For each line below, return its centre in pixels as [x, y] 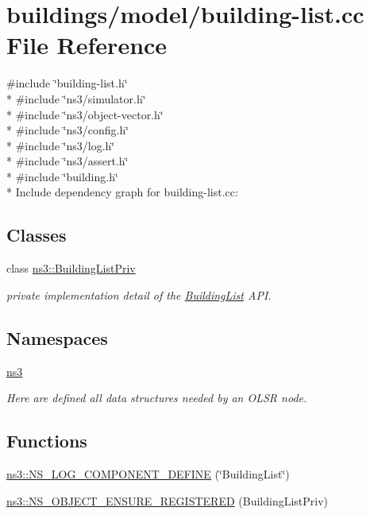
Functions [47, 441]
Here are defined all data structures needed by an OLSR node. [157, 398]
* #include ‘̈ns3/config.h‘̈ [68, 130]
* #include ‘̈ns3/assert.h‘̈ [67, 161]
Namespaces [57, 337]
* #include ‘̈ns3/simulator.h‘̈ [76, 98]
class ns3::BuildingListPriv [71, 268]
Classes [37, 235]
